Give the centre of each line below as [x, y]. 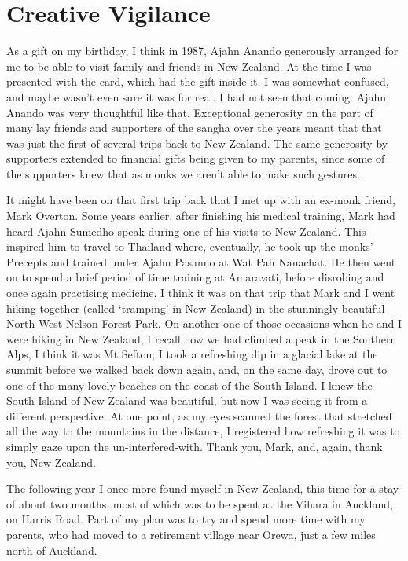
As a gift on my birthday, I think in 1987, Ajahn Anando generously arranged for [202, 51]
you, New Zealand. [51, 462]
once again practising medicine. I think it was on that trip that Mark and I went [201, 293]
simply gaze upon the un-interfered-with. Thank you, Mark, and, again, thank [195, 446]
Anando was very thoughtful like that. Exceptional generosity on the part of [190, 112]
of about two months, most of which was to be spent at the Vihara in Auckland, [200, 503]
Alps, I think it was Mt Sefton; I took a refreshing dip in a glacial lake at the [192, 354]
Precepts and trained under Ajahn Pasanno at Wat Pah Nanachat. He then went [201, 261]
